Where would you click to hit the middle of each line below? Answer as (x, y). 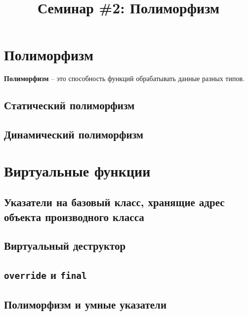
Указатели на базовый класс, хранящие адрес (114, 202)
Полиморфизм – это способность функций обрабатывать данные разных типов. (124, 78)
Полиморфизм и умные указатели (85, 304)
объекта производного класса (74, 216)
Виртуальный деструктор (65, 246)
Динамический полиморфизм (74, 134)
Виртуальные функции (77, 170)
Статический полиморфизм (69, 105)
